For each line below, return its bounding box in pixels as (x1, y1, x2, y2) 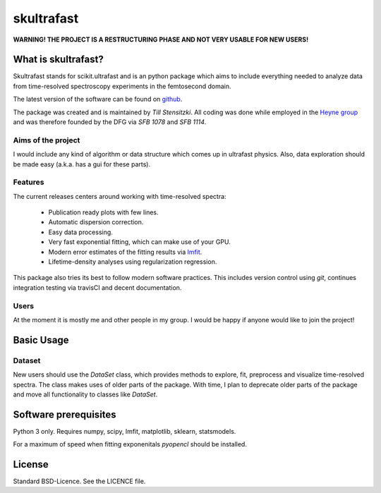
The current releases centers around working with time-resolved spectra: (13, 192, 226, 200)
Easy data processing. (48, 228, 113, 236)
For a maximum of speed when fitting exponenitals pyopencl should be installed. (13, 440, 247, 449)
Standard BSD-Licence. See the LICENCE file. (13, 477, 146, 486)
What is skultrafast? (13, 54, 104, 66)
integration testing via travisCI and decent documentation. (13, 283, 182, 292)
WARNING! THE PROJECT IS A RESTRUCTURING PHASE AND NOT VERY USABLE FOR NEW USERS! (13, 35, 309, 44)
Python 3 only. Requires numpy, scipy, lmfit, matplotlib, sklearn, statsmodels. (13, 427, 236, 435)
